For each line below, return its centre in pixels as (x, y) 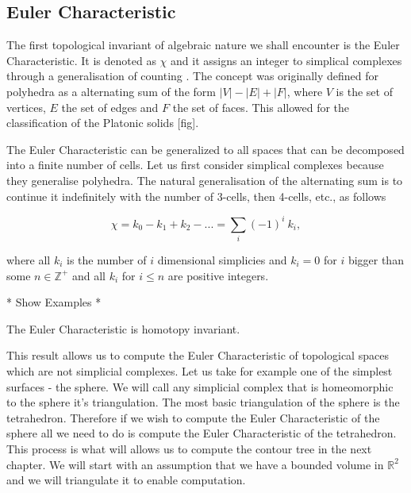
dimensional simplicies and (222, 259)
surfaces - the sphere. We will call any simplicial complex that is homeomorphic (200, 386)
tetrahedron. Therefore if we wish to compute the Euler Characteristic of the (193, 417)
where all (29, 259)
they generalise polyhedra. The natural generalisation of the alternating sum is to (205, 180)
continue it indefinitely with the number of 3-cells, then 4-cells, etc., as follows (196, 196)
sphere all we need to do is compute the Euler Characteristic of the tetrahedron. (202, 433)
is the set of (364, 91)
